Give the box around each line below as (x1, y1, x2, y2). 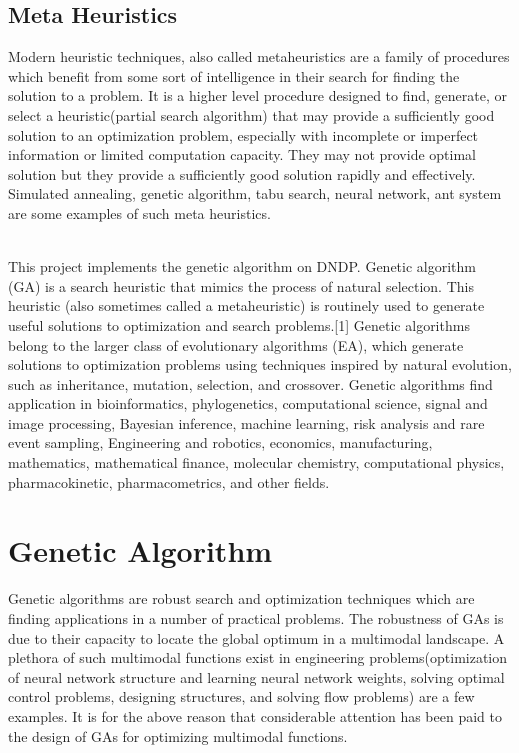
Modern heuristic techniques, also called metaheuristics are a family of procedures (8, 46, 510, 67)
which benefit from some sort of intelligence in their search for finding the (8, 65, 460, 86)
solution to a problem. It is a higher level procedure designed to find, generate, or (8, 85, 508, 106)
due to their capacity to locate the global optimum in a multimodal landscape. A (8, 627, 505, 648)
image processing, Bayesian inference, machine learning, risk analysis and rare (8, 412, 485, 433)
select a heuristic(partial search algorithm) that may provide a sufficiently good (8, 104, 495, 125)
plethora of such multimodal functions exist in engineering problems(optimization (8, 647, 508, 668)
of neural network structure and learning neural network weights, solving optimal (8, 666, 505, 687)
